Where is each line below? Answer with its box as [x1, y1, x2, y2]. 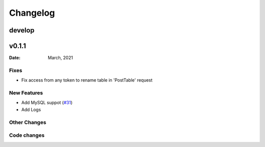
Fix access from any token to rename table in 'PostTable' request [21, 77, 153, 83]
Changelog [9, 7, 55, 18]
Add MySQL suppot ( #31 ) [21, 100, 73, 106]
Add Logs [21, 106, 41, 113]
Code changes [9, 132, 45, 139]
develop [9, 26, 34, 34]
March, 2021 [48, 55, 73, 61]
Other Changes [9, 118, 47, 125]
